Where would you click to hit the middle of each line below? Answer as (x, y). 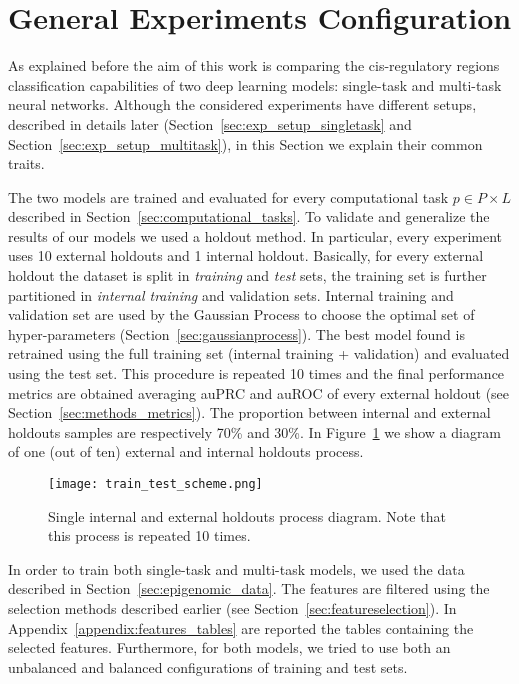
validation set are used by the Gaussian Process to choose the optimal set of (241, 314)
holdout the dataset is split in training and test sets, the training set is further (247, 275)
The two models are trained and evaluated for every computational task (228, 196)
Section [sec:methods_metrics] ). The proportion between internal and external (249, 412)
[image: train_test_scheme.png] (155, 484)
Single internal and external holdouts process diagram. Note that (247, 515)
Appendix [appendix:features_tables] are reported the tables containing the (241, 627)
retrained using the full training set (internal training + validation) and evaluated (259, 353)
